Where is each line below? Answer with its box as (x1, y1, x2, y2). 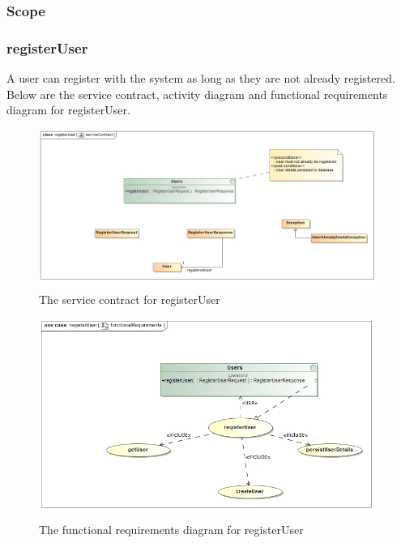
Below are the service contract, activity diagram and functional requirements (6, 85, 388, 102)
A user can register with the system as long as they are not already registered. (6, 70, 395, 87)
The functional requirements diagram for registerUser (39, 521, 304, 538)
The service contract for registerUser (39, 290, 220, 307)
